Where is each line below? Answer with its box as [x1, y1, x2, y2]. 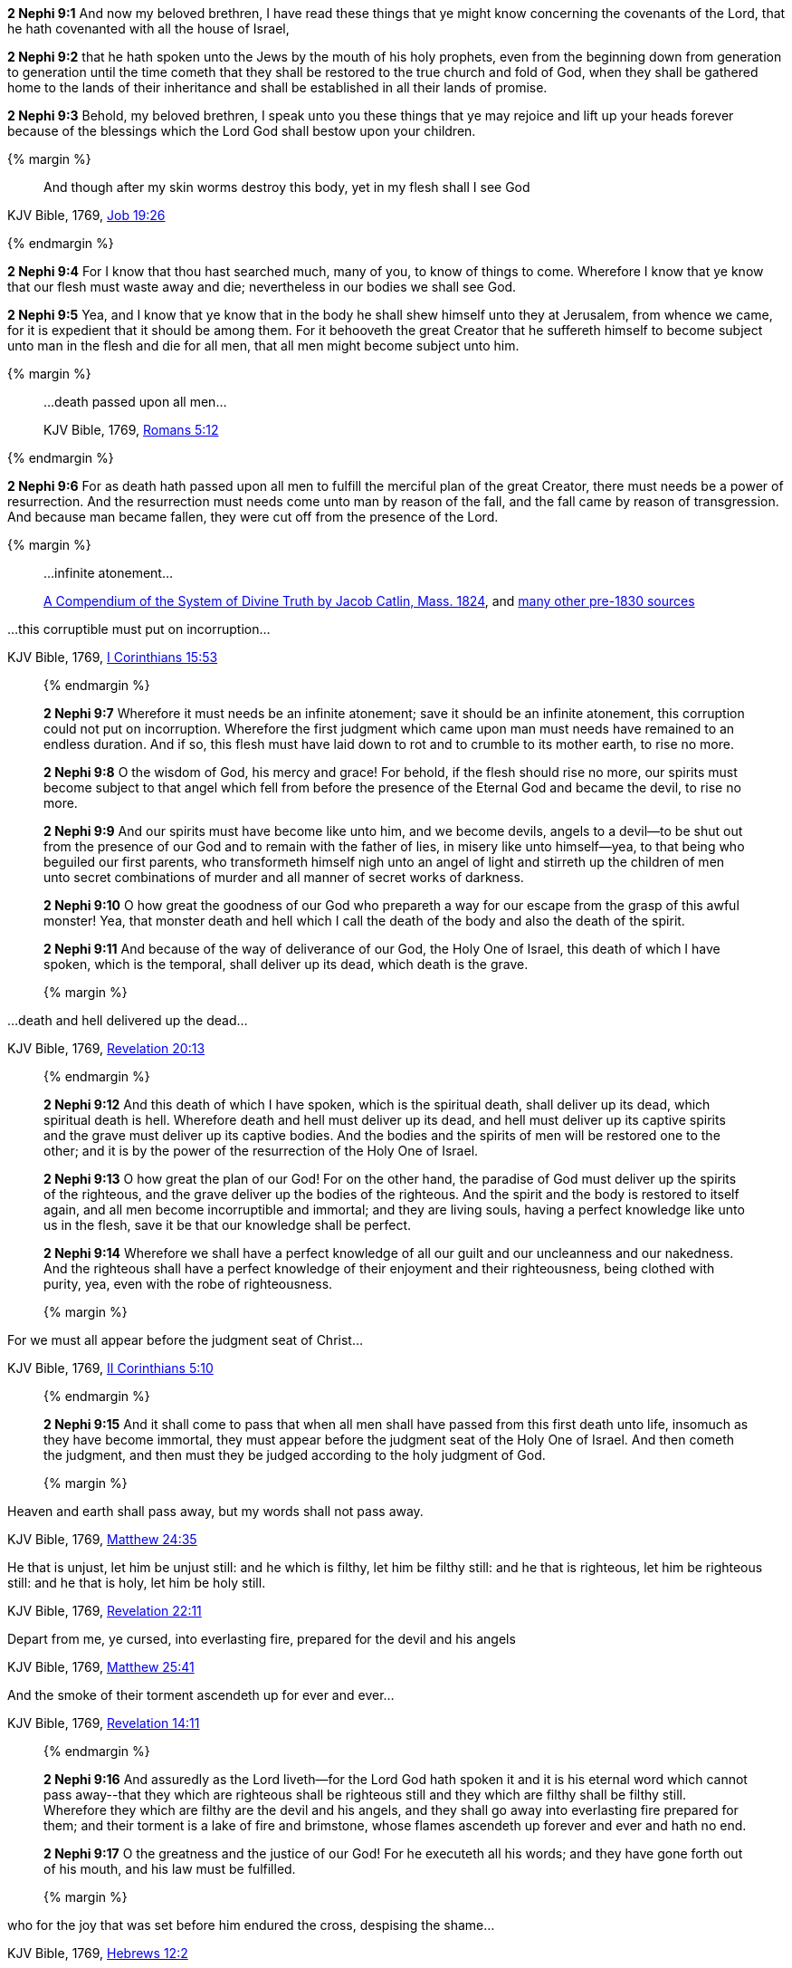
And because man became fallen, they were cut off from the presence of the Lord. [7, 509, 499, 524]
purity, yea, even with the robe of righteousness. [43, 1276, 333, 1291]
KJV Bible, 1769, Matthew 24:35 [7, 1531, 197, 1547]
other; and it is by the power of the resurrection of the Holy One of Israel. [43, 1143, 479, 1158]
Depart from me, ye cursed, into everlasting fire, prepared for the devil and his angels [7, 1631, 516, 1646]
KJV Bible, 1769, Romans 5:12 [43, 422, 219, 437]
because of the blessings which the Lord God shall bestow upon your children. [7, 123, 476, 139]
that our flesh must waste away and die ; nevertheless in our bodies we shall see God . [7, 279, 517, 294]
